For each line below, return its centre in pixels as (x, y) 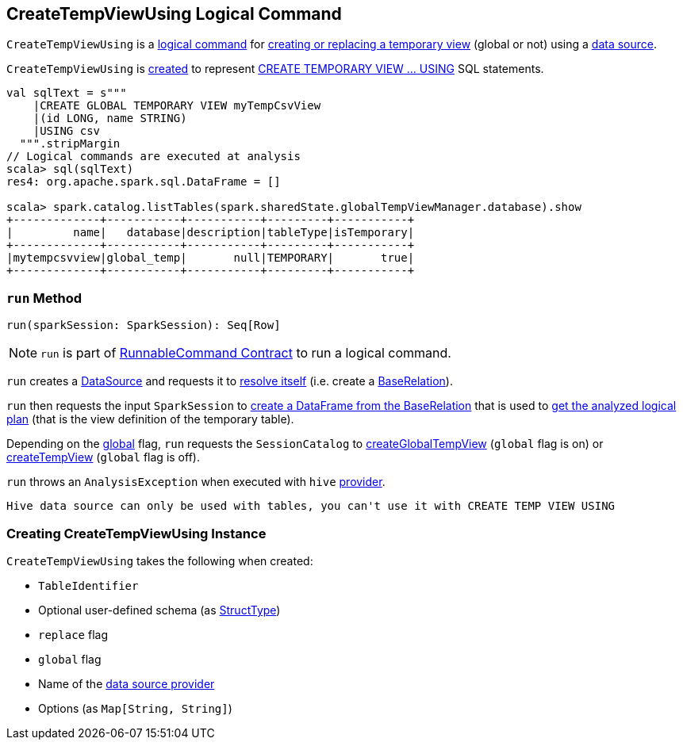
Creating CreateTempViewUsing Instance (136, 533)
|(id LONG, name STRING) (110, 119)
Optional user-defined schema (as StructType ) (159, 610)
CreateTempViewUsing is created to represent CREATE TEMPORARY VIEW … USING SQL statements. (275, 69)
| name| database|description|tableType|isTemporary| (211, 233)
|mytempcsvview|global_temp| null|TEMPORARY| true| (211, 258)
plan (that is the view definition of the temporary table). (150, 419)
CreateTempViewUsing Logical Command (174, 14)
